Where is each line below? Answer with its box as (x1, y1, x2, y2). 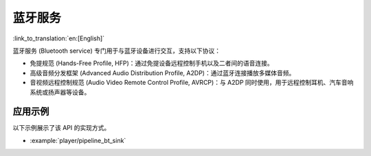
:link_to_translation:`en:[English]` (12, 34, 105, 42)
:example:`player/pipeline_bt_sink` (30, 136, 126, 144)
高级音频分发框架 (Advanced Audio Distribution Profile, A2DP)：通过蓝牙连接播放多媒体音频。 (30, 68, 295, 77)
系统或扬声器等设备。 (30, 88, 91, 96)
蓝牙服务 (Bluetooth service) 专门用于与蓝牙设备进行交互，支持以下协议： (12, 47, 221, 55)
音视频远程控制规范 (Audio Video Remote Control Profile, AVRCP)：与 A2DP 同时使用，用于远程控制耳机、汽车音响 (30, 79, 354, 87)
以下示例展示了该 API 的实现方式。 (12, 124, 111, 132)
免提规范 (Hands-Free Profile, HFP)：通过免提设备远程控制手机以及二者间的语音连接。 (30, 59, 274, 68)
